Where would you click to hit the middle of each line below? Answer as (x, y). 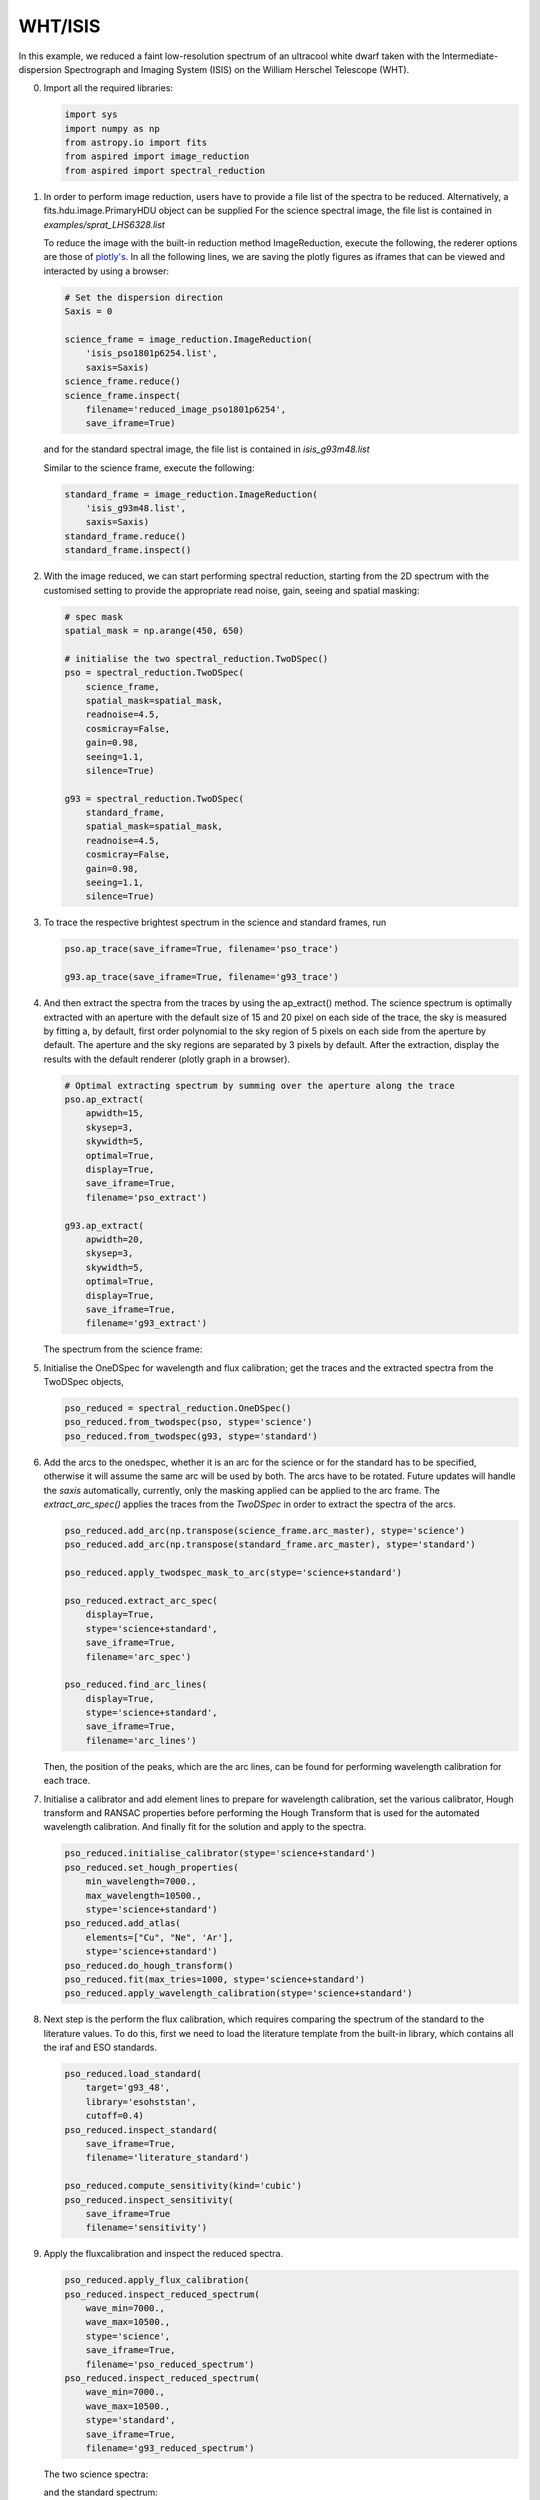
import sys (91, 114)
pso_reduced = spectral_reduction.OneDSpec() (178, 1408)
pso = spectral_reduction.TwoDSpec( (154, 673)
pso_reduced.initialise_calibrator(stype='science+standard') (220, 1853)
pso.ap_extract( (104, 1099)
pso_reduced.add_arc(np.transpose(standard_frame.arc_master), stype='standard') (270, 1544)
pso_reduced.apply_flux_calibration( (157, 2280)
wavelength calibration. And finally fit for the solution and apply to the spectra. (205, 1827)
